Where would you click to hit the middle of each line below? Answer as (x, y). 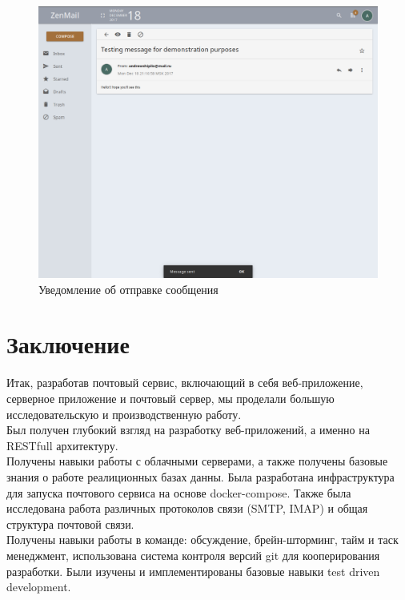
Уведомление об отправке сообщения (128, 289)
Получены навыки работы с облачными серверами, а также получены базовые (197, 461)
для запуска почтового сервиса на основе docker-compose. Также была (179, 492)
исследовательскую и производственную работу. (124, 414)
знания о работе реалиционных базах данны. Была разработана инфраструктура (200, 476)
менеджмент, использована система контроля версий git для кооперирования (193, 555)
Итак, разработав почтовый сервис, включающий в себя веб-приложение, (185, 383)
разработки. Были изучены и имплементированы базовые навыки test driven (193, 571)
